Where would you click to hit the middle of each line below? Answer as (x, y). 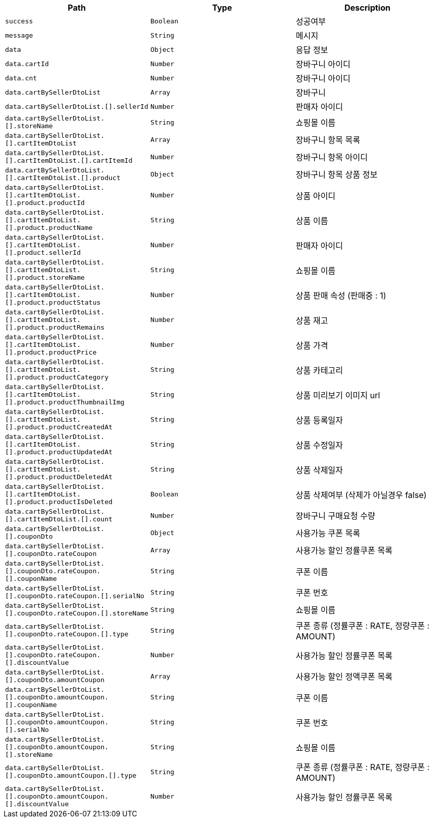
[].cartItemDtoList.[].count (59, 519)
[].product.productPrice (51, 352)
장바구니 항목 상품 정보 (336, 174)
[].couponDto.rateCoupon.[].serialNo (75, 596)
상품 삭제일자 (319, 470)
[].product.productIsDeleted (59, 502)
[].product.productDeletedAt (59, 477)
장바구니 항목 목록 (328, 140)
